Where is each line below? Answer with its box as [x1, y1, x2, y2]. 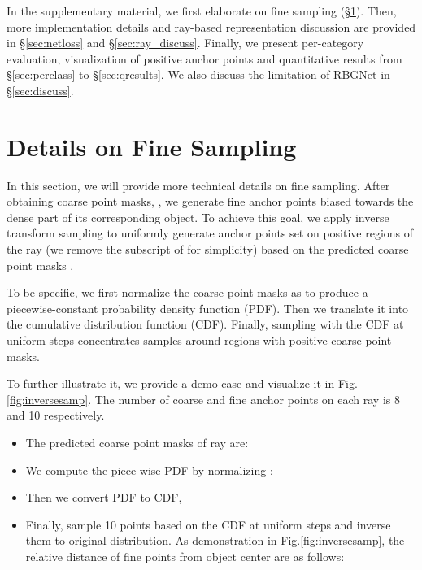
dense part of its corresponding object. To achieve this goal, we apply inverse [7, 208, 389, 225]
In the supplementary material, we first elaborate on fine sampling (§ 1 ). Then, [7, 2, 397, 19]
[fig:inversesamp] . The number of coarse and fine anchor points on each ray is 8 [7, 390, 400, 407]
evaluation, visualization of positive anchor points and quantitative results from [7, 50, 402, 67]
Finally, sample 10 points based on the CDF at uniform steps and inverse [25, 516, 391, 533]
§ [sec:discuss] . [7, 81, 74, 98]
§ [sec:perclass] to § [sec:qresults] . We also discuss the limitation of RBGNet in [7, 66, 390, 83]
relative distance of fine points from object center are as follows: [25, 547, 345, 564]
